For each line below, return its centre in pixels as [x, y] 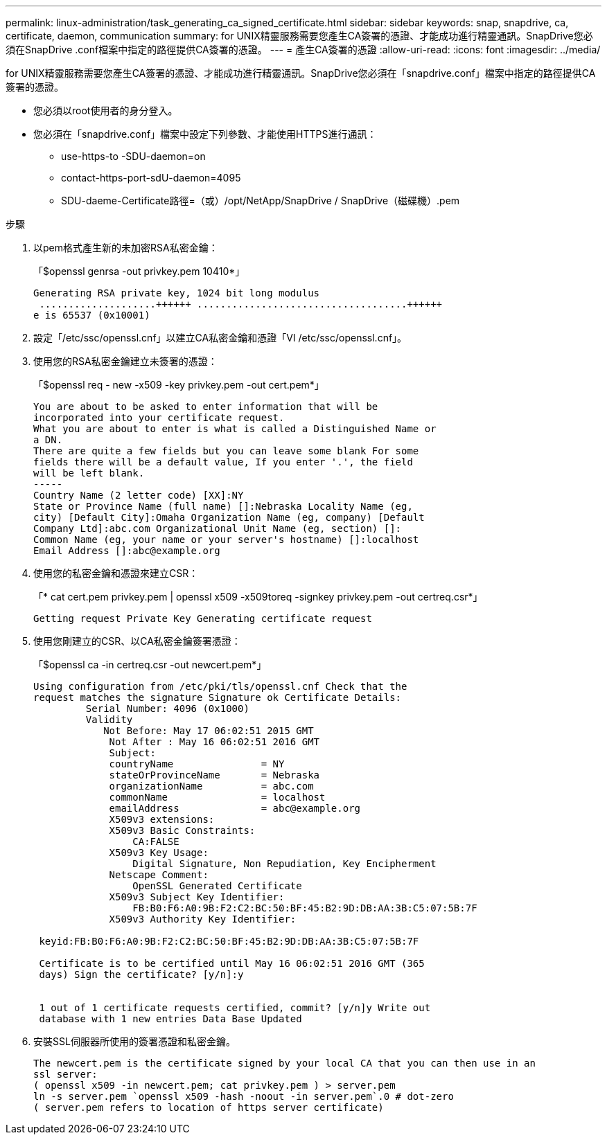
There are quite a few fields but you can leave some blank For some [226, 451]
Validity [109, 720]
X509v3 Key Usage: [159, 853]
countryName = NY [197, 764]
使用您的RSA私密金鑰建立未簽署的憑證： [125, 361]
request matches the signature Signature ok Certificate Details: [218, 697]
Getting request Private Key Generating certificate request [203, 618]
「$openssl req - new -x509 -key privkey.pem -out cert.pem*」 [179, 385]
